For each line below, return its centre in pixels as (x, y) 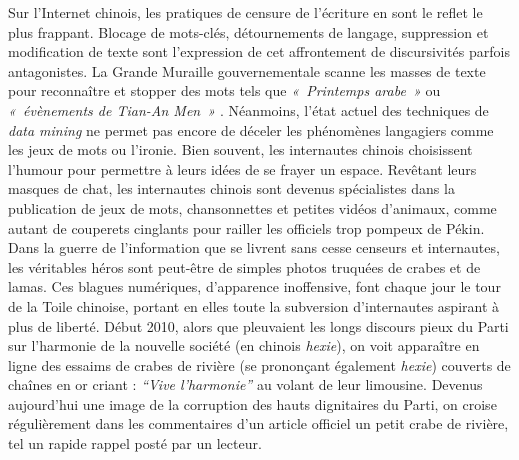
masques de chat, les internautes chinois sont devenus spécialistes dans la (231, 188)
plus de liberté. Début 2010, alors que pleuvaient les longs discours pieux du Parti (258, 325)
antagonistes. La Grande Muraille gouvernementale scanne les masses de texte (247, 70)
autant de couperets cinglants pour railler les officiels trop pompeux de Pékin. (246, 227)
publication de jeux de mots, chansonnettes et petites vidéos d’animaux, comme (252, 207)
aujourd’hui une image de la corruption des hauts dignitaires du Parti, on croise (252, 403)
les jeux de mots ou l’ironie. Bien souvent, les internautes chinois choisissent (240, 149)
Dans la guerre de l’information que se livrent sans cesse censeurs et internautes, (254, 247)
